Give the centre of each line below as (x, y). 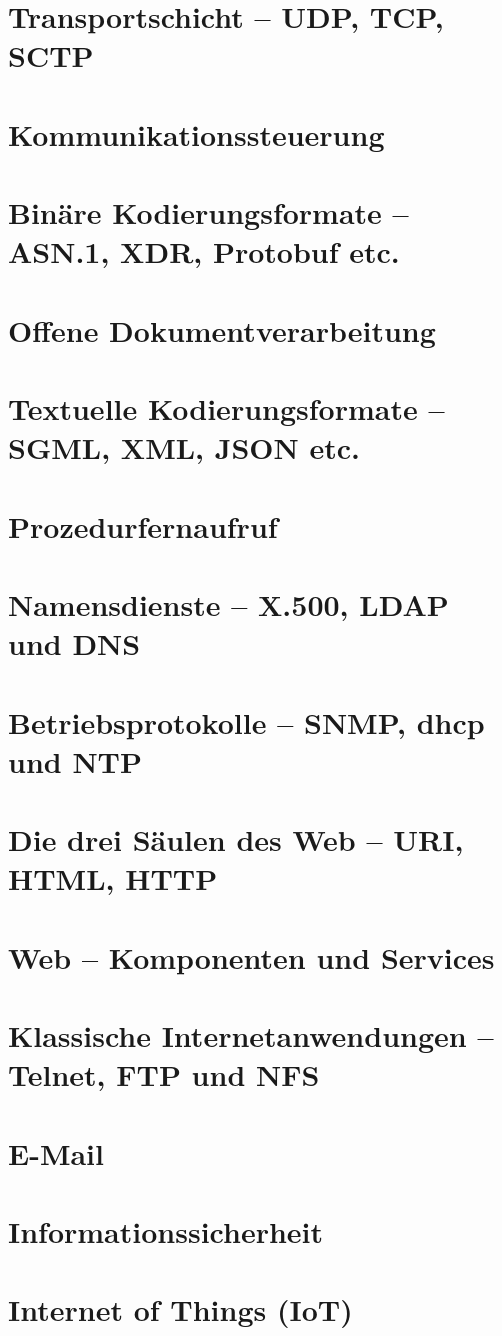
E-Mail (56, 1152)
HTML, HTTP (113, 878)
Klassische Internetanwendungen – (251, 1035)
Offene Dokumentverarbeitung (222, 329)
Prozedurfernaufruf (143, 525)
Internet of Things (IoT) (180, 1309)
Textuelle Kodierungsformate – (226, 408)
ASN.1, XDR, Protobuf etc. (204, 251)
